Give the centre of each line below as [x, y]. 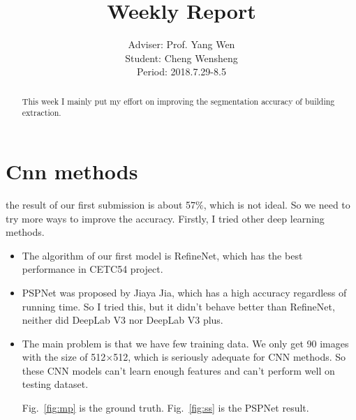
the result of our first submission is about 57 [101, 204]
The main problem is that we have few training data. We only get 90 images [185, 343]
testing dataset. [55, 384]
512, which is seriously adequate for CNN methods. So [230, 357]
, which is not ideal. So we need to [277, 204]
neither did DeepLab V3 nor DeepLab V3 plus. [123, 320]
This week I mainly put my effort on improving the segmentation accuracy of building [178, 101]
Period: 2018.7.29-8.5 [181, 72]
